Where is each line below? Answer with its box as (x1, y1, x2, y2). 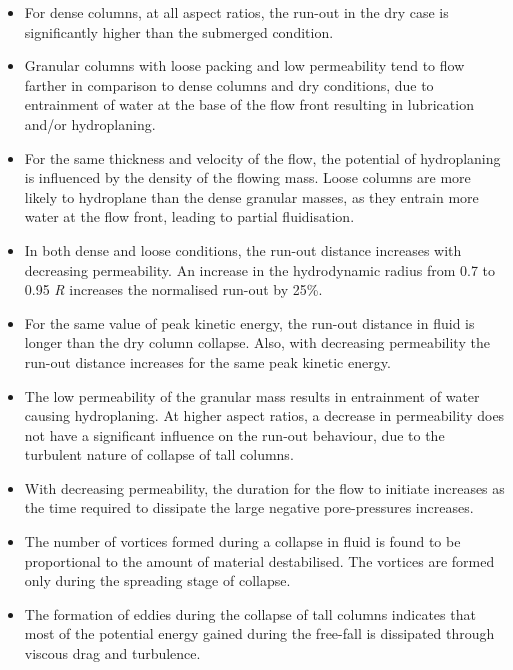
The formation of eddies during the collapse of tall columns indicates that (24, 603, 476, 624)
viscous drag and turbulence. (24, 643, 201, 664)
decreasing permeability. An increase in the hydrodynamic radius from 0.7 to (24, 259, 496, 280)
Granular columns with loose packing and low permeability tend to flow (24, 55, 465, 76)
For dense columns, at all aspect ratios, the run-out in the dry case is (24, 2, 449, 22)
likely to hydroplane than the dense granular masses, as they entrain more (24, 186, 479, 207)
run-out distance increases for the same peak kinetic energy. (24, 351, 391, 372)
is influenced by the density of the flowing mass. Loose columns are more (24, 167, 471, 188)
